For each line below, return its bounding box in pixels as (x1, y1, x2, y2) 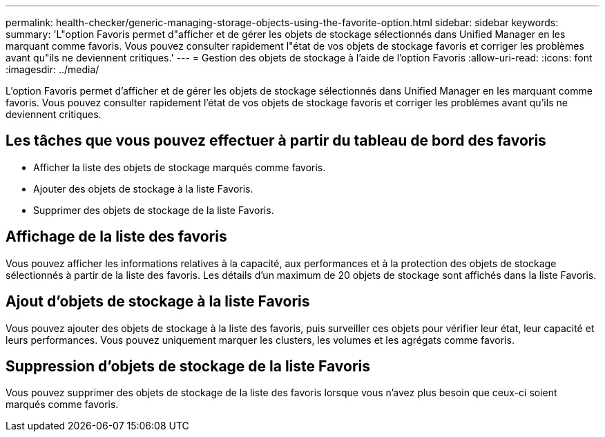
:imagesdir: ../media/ (6, 64, 99, 75)
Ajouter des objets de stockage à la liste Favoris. (33, 182, 253, 195)
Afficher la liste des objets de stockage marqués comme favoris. (33, 161, 326, 173)
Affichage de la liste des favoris (6, 228, 227, 246)
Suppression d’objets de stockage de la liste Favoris (6, 357, 371, 375)
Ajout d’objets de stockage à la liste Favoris (6, 293, 310, 311)
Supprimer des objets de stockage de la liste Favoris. (33, 204, 274, 216)
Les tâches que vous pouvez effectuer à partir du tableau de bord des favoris (6, 132, 546, 150)
